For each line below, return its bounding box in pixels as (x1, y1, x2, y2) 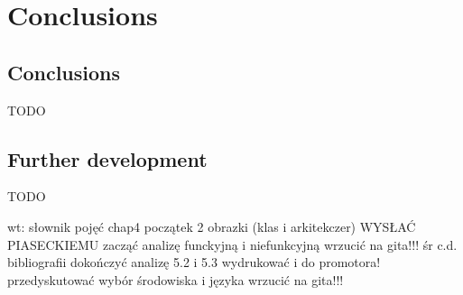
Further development (7, 144, 208, 172)
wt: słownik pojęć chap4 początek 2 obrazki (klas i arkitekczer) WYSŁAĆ (7, 217, 416, 235)
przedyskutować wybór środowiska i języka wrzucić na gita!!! (7, 270, 344, 289)
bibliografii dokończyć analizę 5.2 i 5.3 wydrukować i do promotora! (7, 253, 381, 272)
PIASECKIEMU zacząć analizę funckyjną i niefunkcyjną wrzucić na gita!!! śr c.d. (7, 235, 458, 254)
